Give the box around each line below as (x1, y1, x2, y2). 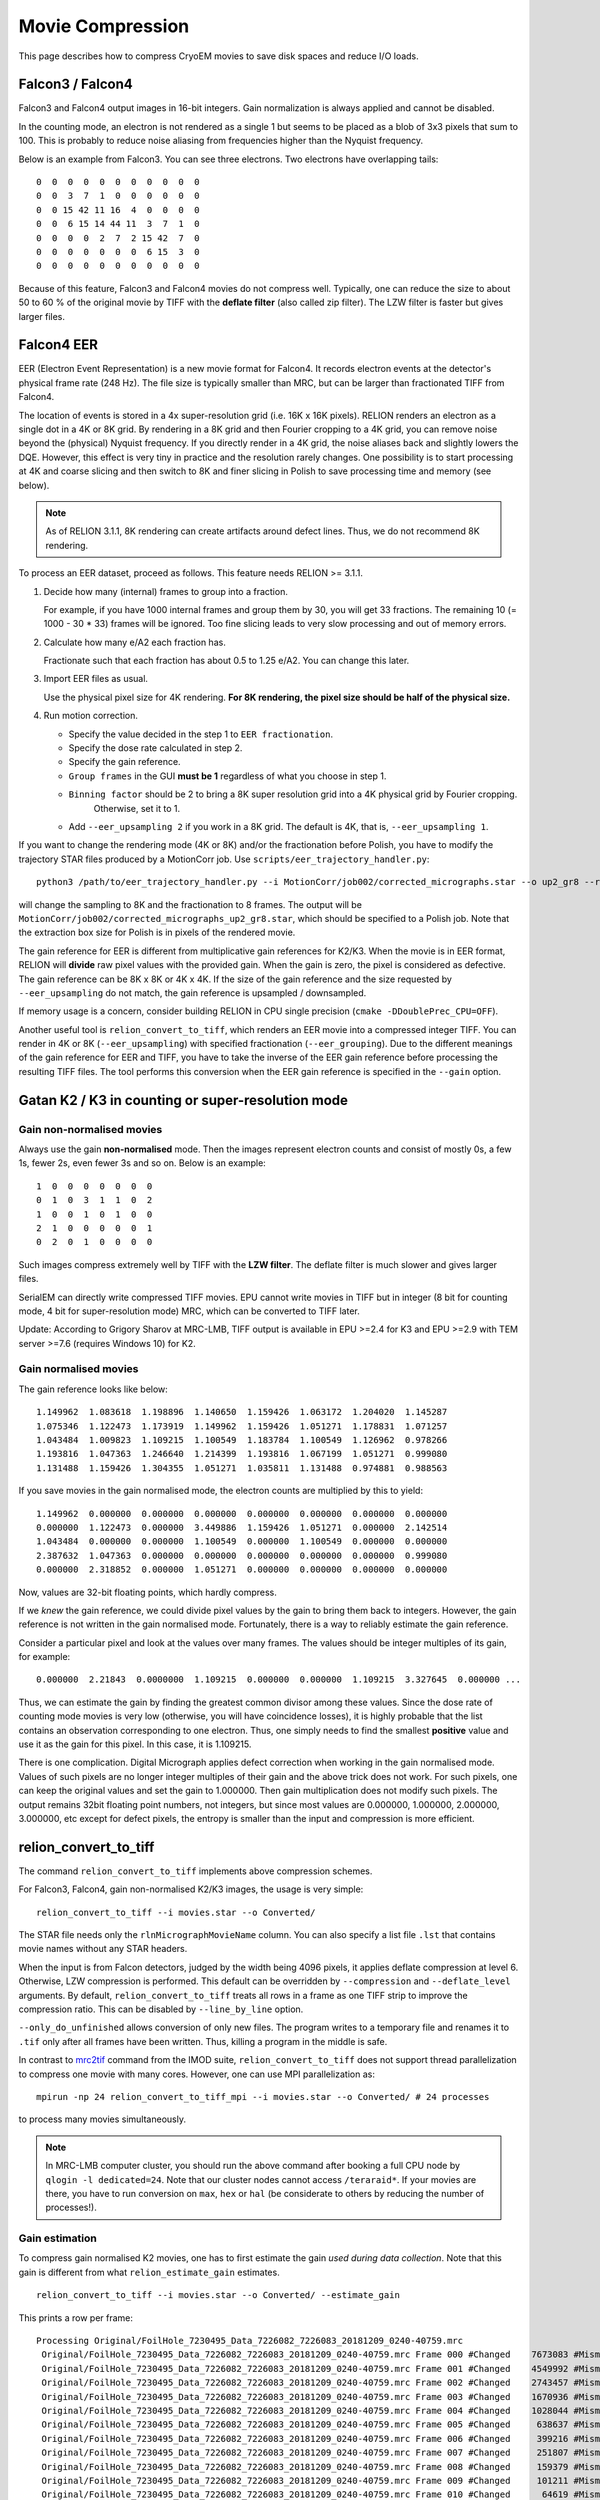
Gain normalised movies (18, 1362, 139, 1376)
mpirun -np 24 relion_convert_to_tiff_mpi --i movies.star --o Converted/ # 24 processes (36, 2091, 490, 2102)
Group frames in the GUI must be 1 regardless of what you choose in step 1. (68, 770, 387, 782)
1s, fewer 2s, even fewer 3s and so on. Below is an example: (18, 1157, 267, 1169)
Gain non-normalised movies (18, 1122, 163, 1136)
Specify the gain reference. (68, 756, 181, 768)
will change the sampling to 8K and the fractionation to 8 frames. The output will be (18, 898, 362, 910)
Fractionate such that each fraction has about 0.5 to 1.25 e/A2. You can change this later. (43, 655, 410, 667)
